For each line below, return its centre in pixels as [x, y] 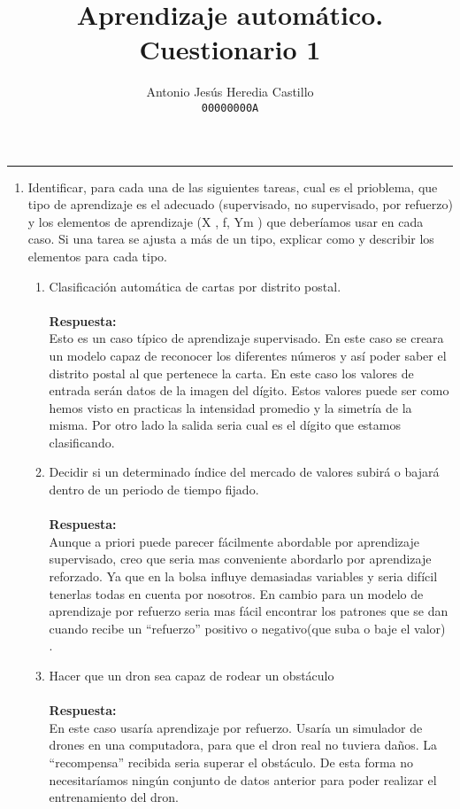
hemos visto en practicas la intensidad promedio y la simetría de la [230, 407]
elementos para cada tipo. [98, 256]
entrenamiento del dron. [114, 797]
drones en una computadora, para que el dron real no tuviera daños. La [243, 745]
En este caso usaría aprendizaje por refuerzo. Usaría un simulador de [236, 727]
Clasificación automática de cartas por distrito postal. [195, 286]
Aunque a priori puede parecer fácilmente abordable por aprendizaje [234, 541]
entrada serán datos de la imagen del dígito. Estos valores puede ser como [249, 390]
